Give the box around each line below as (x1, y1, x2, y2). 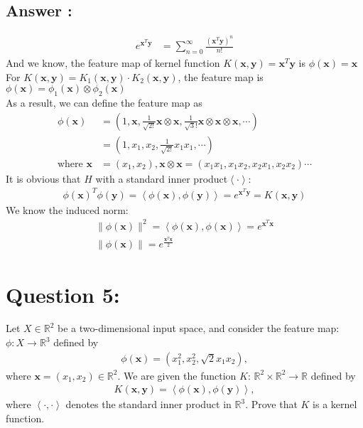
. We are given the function (117, 368, 237, 382)
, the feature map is (178, 69, 264, 84)
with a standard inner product (95, 171, 228, 186)
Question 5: (6, 279, 120, 309)
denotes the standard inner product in (65, 397, 232, 412)
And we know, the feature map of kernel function (6, 55, 220, 70)
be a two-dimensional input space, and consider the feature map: (58, 321, 340, 336)
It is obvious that (6, 171, 81, 186)
